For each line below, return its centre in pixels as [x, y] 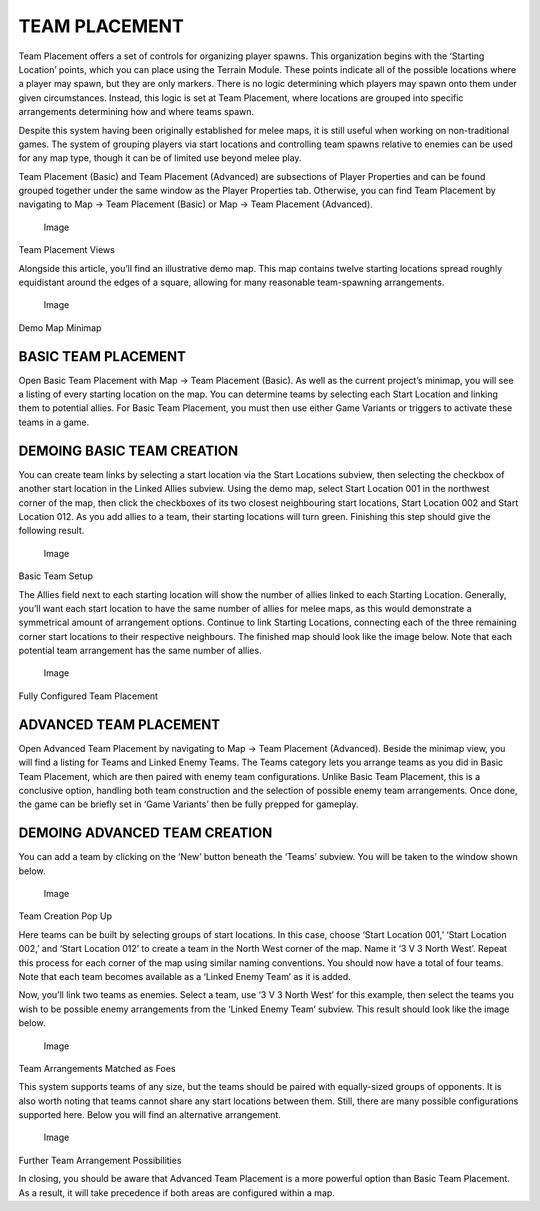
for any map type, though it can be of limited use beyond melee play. [160, 158]
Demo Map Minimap [60, 327]
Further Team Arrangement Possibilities [100, 1160]
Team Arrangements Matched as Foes [97, 1068]
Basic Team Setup [56, 576]
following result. [51, 531]
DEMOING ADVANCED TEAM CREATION [145, 833]
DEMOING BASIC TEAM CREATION [128, 450]
